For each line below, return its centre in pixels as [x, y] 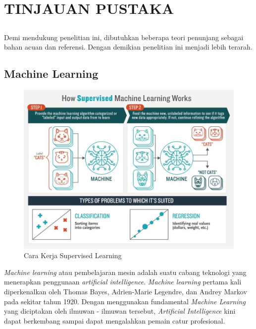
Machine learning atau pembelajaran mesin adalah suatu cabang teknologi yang [125, 272]
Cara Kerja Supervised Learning [73, 255]
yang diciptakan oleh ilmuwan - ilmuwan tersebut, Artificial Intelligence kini [120, 311]
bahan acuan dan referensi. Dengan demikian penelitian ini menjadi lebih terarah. [128, 47]
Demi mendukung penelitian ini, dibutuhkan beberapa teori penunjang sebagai [124, 37]
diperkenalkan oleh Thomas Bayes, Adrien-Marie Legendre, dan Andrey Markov [126, 291]
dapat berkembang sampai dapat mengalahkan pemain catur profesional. [115, 320]
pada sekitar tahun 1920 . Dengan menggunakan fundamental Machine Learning [125, 301]
